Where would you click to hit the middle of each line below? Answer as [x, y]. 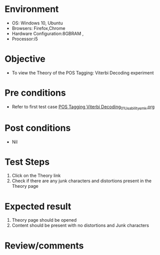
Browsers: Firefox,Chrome [39, 28]
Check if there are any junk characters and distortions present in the [82, 181]
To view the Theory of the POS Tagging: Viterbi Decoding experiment [83, 73]
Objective [25, 59]
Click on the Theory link [36, 176]
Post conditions [38, 128]
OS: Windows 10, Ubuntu [37, 23]
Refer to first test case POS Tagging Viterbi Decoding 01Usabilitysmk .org [83, 107]
